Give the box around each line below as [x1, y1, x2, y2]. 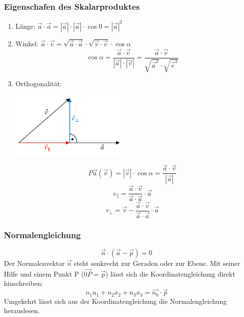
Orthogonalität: [15, 78, 62, 88]
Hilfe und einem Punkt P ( [4, 268, 84, 279]
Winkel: [15, 38, 38, 48]
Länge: [15, 20, 36, 31]
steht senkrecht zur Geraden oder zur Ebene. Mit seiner [74, 258, 240, 268]
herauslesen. [4, 305, 40, 316]
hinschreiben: [4, 278, 43, 288]
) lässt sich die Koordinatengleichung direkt [105, 268, 235, 279]
